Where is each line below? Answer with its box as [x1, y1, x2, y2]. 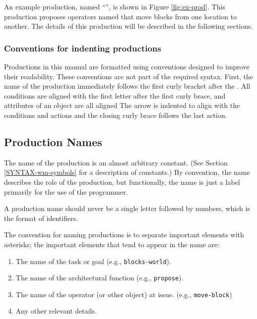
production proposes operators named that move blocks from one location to [4, 11, 237, 21]
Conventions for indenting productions [4, 42, 161, 54]
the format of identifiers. [4, 213, 78, 223]
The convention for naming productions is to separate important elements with [4, 229, 244, 240]
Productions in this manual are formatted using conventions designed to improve [4, 61, 250, 71]
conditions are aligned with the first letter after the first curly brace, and [4, 90, 226, 101]
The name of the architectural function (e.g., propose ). [15, 272, 184, 283]
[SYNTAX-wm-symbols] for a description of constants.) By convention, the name [4, 167, 250, 177]
